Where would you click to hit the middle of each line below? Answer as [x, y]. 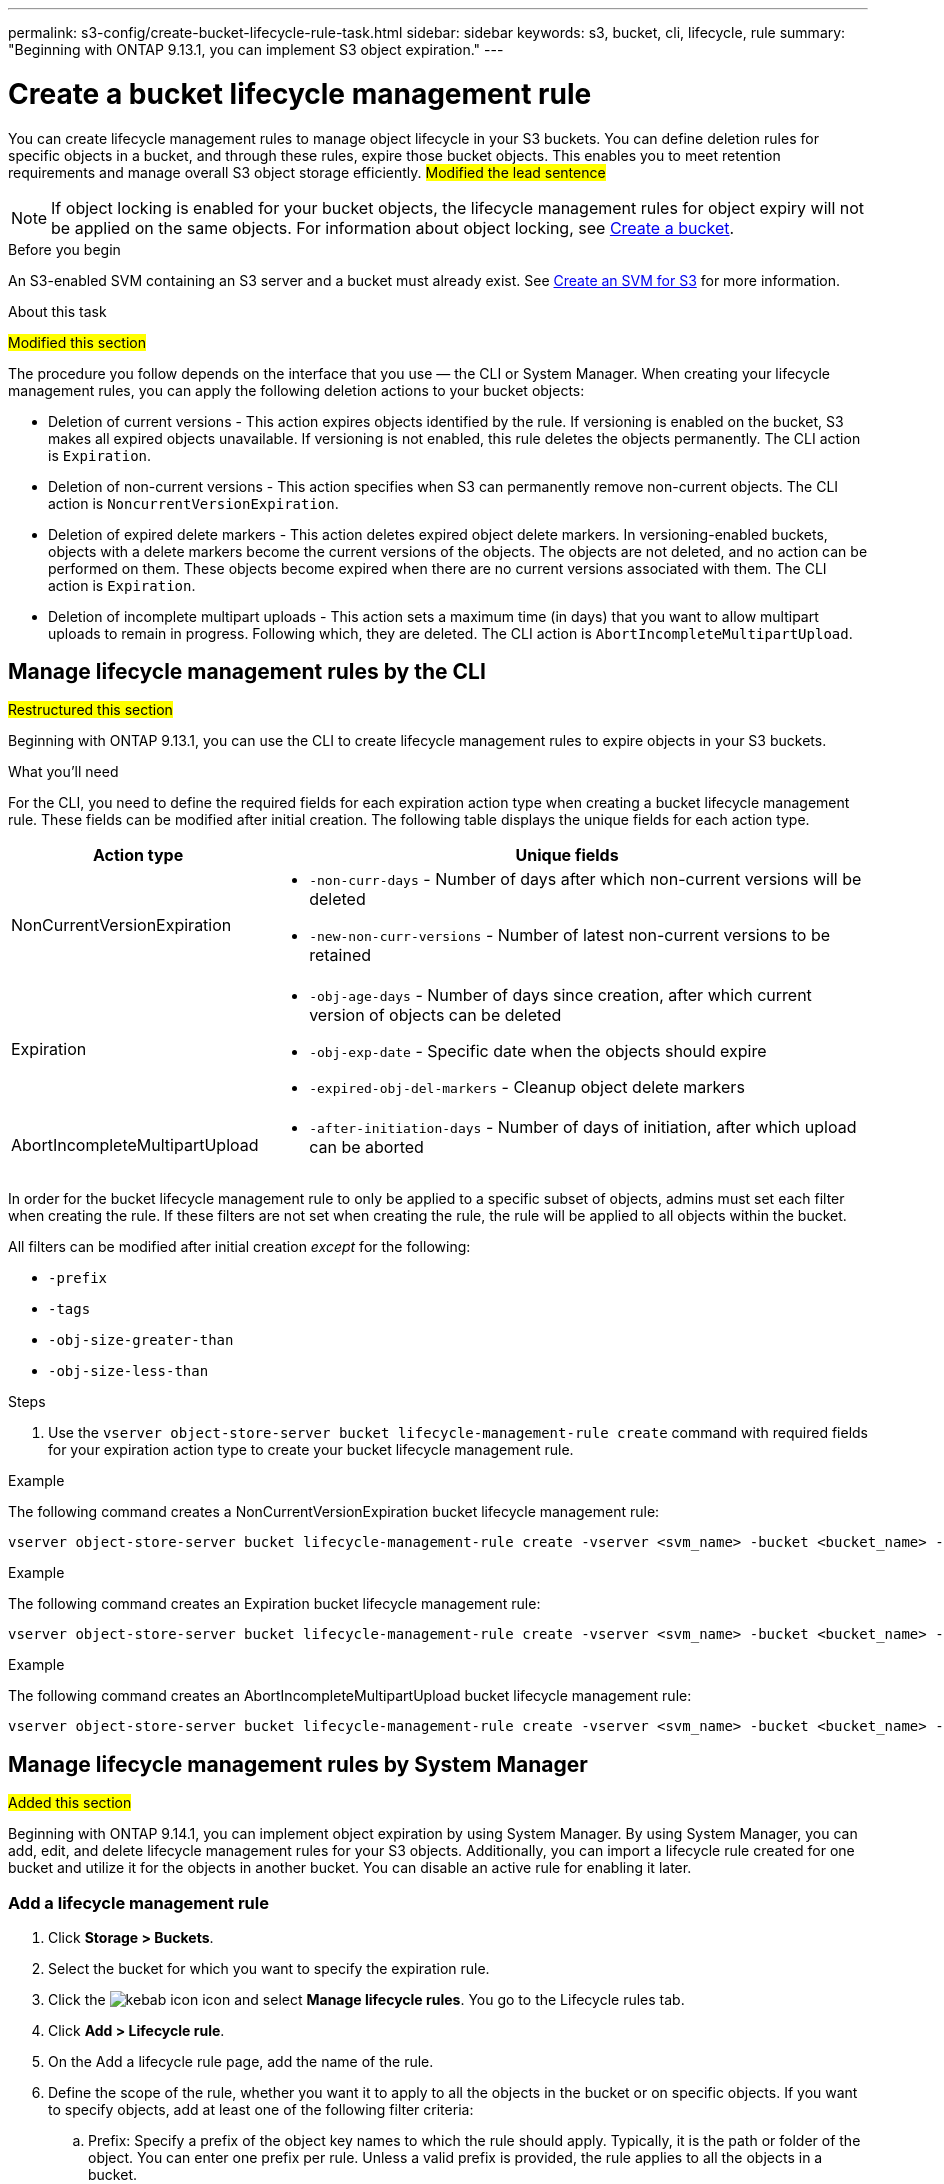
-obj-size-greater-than [141, 1340]
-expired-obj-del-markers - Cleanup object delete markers [527, 1087]
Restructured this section [90, 710]
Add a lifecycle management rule [138, 1902]
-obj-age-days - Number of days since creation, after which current [560, 995]
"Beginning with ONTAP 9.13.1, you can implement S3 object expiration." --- [256, 49]
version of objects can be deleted [435, 1015]
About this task [57, 311]
